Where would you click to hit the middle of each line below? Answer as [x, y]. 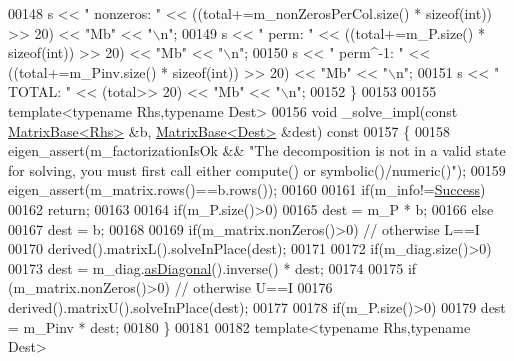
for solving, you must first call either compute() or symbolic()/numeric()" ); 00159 [257, 169]
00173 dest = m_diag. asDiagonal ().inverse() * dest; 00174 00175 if [212, 267]
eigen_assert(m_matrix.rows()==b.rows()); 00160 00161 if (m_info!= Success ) [247, 189]
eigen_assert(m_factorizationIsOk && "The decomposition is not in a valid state [257, 150]
